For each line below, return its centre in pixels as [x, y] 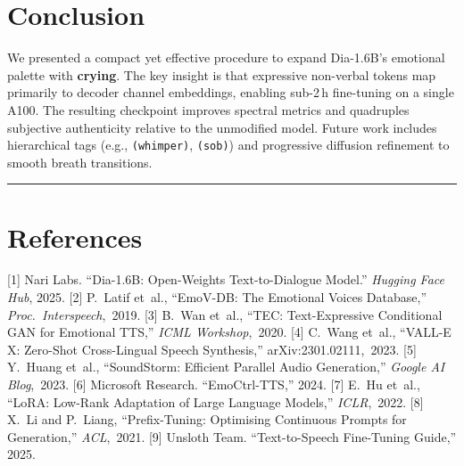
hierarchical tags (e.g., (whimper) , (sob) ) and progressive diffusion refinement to [228, 145]
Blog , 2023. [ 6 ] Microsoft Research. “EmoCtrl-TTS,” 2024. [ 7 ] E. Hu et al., [214, 384]
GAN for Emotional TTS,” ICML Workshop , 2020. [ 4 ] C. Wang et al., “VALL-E [229, 332]
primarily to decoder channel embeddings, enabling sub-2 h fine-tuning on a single [231, 92]
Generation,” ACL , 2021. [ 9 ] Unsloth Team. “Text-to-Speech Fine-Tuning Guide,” [232, 436]
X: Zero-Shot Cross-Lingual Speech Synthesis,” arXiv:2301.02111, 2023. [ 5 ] [212, 349]
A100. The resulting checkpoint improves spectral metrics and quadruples [208, 109]
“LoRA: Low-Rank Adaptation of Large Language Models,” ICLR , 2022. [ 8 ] [215, 401]
